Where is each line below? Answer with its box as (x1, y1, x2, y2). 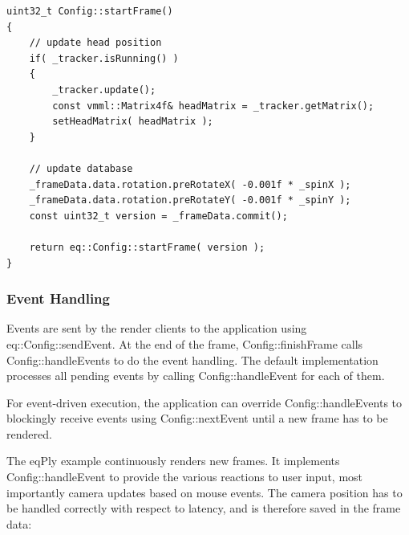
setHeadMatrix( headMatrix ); (52, 116, 213, 128)
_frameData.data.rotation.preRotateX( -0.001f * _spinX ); (29, 178, 351, 190)
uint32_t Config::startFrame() (6, 6, 173, 17)
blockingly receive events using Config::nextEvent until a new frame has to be (6, 410, 388, 427)
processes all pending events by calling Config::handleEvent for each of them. (6, 367, 385, 384)
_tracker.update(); (52, 84, 156, 96)
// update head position (29, 37, 162, 49)
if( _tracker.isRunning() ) (29, 52, 179, 64)
